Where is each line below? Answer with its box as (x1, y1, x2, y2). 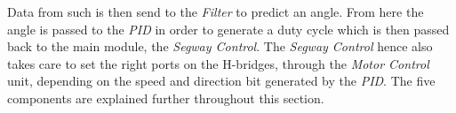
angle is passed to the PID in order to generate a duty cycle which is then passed (7, 19, 450, 38)
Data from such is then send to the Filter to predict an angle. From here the (7, 3, 424, 20)
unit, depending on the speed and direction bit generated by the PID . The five (7, 72, 436, 90)
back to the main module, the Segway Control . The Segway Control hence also (7, 37, 433, 56)
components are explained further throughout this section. (7, 88, 324, 107)
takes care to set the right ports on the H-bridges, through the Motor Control (7, 54, 429, 72)
